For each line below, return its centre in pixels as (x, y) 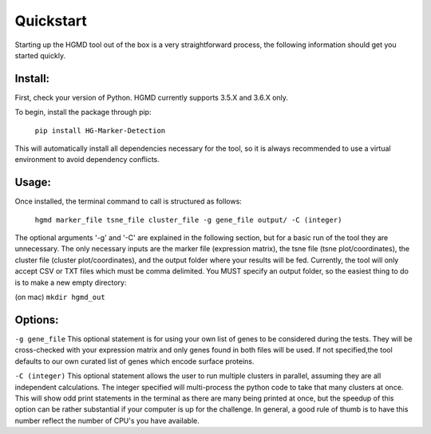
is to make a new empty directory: (71, 282)
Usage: (33, 182)
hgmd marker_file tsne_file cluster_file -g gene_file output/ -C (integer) (188, 220)
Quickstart (51, 21)
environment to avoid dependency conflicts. (87, 160)
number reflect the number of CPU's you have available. (107, 420)
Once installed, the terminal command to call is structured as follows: (129, 201)
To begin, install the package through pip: (83, 112)
